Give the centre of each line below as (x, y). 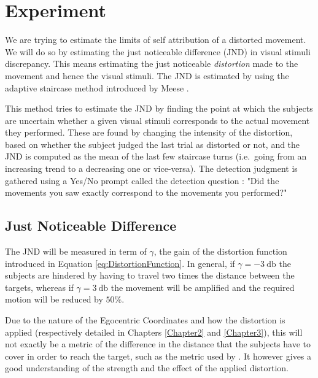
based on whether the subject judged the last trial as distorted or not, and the (153, 144)
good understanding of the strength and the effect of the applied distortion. (147, 368)
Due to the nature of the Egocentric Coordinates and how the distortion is (145, 320)
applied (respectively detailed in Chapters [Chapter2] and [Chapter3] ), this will (154, 332)
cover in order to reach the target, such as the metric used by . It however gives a (158, 356)
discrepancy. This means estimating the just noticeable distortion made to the (152, 64)
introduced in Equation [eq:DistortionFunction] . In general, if (120, 263)
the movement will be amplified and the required (203, 287)
